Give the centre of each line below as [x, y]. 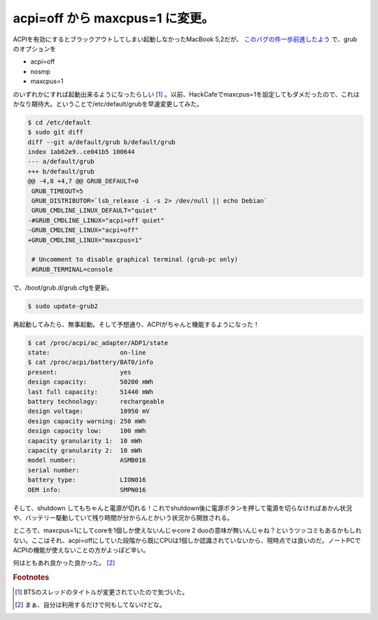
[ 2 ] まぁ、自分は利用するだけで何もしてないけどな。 [90, 605]
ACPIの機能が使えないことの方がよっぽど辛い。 [81, 550]
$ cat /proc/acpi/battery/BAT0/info [91, 362]
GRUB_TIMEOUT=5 [58, 191]
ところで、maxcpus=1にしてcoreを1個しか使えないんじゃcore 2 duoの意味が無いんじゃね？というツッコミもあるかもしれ [187, 530]
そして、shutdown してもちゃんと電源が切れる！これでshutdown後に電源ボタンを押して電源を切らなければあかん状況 [183, 508]
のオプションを [34, 48]
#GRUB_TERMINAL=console [72, 269]
